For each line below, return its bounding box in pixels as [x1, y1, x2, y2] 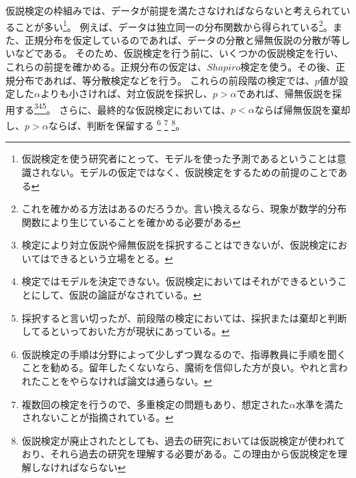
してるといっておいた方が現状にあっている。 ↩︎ [21, 324, 230, 338]
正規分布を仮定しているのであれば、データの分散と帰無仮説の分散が [24, 32, 331, 47]
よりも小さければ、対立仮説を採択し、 [40, 86, 213, 101]
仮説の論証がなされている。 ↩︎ [68, 288, 201, 302]
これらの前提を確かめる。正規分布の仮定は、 [5, 60, 207, 74]
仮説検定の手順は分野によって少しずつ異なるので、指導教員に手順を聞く [21, 347, 346, 361]
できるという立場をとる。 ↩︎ [50, 251, 173, 265]
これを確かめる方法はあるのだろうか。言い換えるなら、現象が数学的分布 [21, 201, 347, 216]
